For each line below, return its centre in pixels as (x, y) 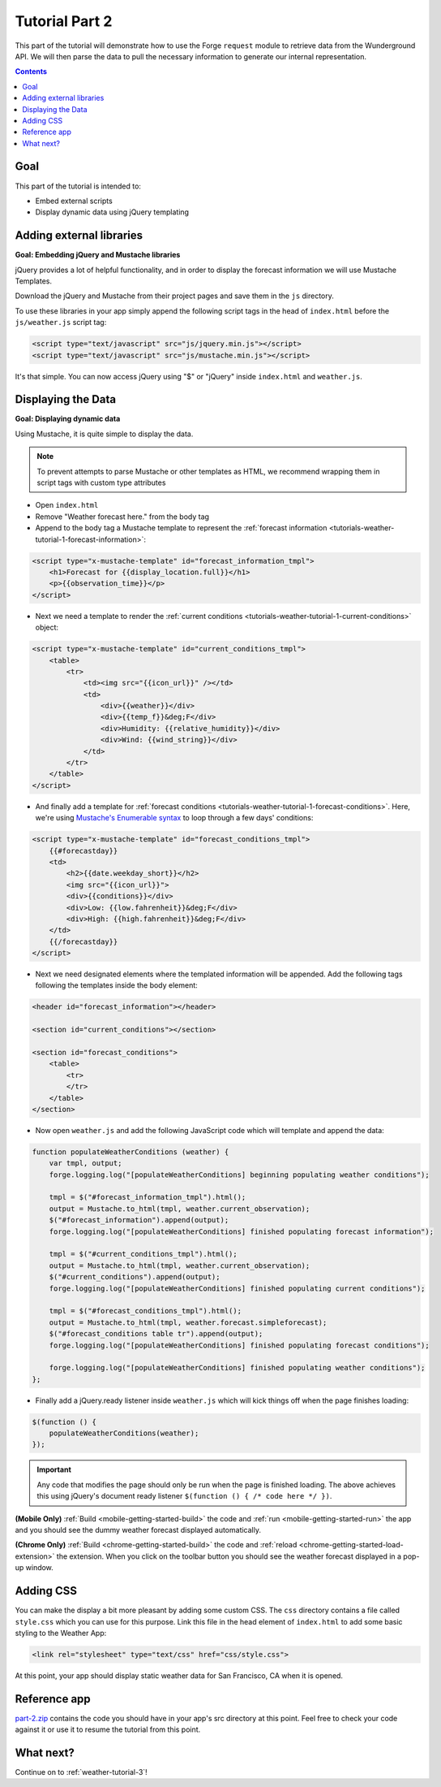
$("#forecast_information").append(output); (139, 1220)
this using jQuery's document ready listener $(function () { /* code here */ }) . (184, 1496)
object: (47, 627)
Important (54, 1469)
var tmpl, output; (86, 1163)
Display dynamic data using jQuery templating (112, 212)
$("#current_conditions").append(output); (135, 1277)
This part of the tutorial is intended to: (78, 186)
